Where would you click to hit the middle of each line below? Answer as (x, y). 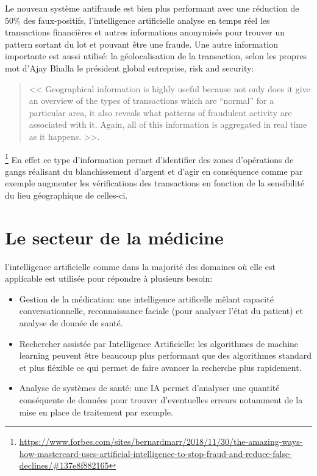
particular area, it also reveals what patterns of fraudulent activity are (160, 112)
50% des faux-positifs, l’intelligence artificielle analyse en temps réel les (137, 20)
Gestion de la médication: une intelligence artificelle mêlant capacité (146, 298)
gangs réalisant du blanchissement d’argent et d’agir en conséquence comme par (154, 171)
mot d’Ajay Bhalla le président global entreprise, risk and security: (130, 68)
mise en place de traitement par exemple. (96, 412)
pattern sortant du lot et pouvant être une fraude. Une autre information (141, 44)
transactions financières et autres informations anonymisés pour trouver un (145, 32)
